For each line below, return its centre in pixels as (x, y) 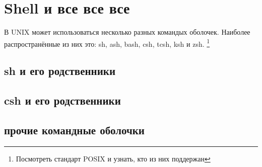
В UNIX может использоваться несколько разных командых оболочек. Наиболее (127, 32)
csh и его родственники (62, 100)
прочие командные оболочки (74, 130)
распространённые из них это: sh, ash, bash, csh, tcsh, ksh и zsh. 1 (107, 43)
